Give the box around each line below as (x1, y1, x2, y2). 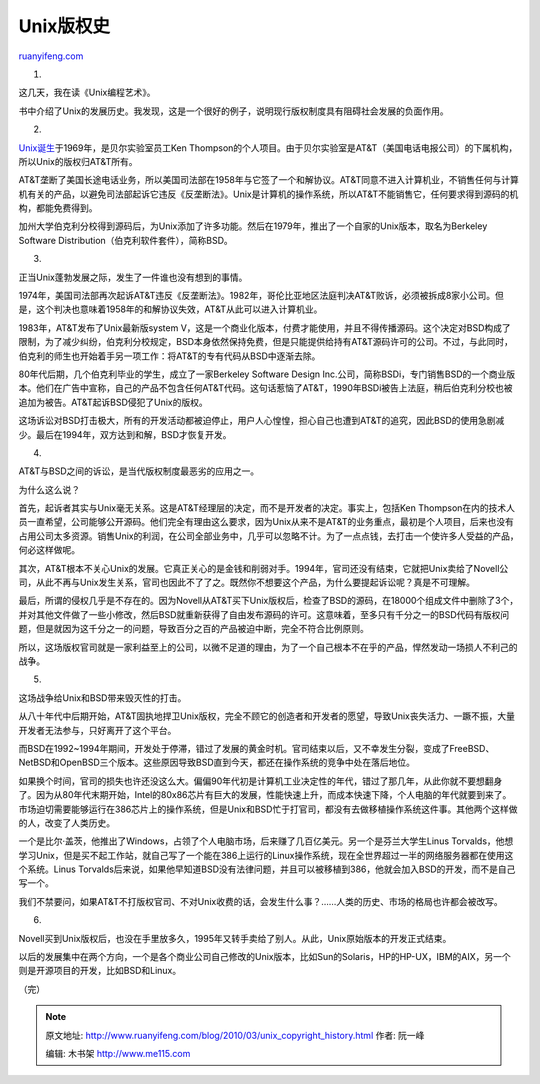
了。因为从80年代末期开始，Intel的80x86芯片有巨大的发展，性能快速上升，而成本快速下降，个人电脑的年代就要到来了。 (18, 789, 512, 801)
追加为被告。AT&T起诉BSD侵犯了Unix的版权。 (18, 396, 209, 408)
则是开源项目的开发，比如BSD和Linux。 (18, 965, 182, 977)
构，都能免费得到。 (18, 202, 98, 214)
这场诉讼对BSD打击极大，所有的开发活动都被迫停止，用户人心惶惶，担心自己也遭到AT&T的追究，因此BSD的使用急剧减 (18, 415, 505, 427)
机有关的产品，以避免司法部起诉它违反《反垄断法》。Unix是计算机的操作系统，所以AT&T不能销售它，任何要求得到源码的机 (18, 188, 519, 200)
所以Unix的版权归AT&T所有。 (18, 155, 139, 167)
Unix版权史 (18, 15, 110, 37)
